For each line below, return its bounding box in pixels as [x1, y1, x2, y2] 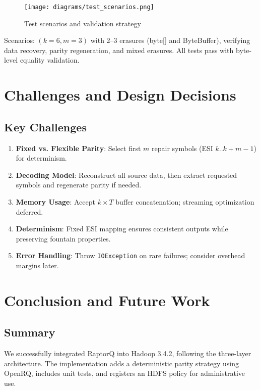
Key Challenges [4, 119, 87, 134]
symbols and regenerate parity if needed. [16, 179, 142, 190]
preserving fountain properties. [16, 233, 111, 243]
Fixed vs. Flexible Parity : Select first [16, 142, 141, 153]
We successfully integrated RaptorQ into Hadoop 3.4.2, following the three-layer [4, 348, 251, 359]
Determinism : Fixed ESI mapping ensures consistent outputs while [16, 223, 228, 234]
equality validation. [20, 55, 80, 65]
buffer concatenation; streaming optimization [115, 196, 254, 207]
